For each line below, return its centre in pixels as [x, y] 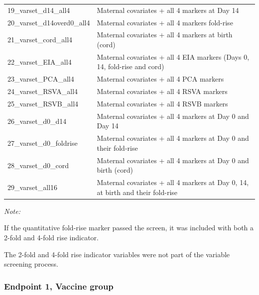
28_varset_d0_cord [38, 165]
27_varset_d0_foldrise [43, 143]
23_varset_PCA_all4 [41, 79]
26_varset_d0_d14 [37, 121]
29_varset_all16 [33, 187]
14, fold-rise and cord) [130, 66]
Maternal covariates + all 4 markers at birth [165, 35]
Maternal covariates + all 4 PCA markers [160, 79]
